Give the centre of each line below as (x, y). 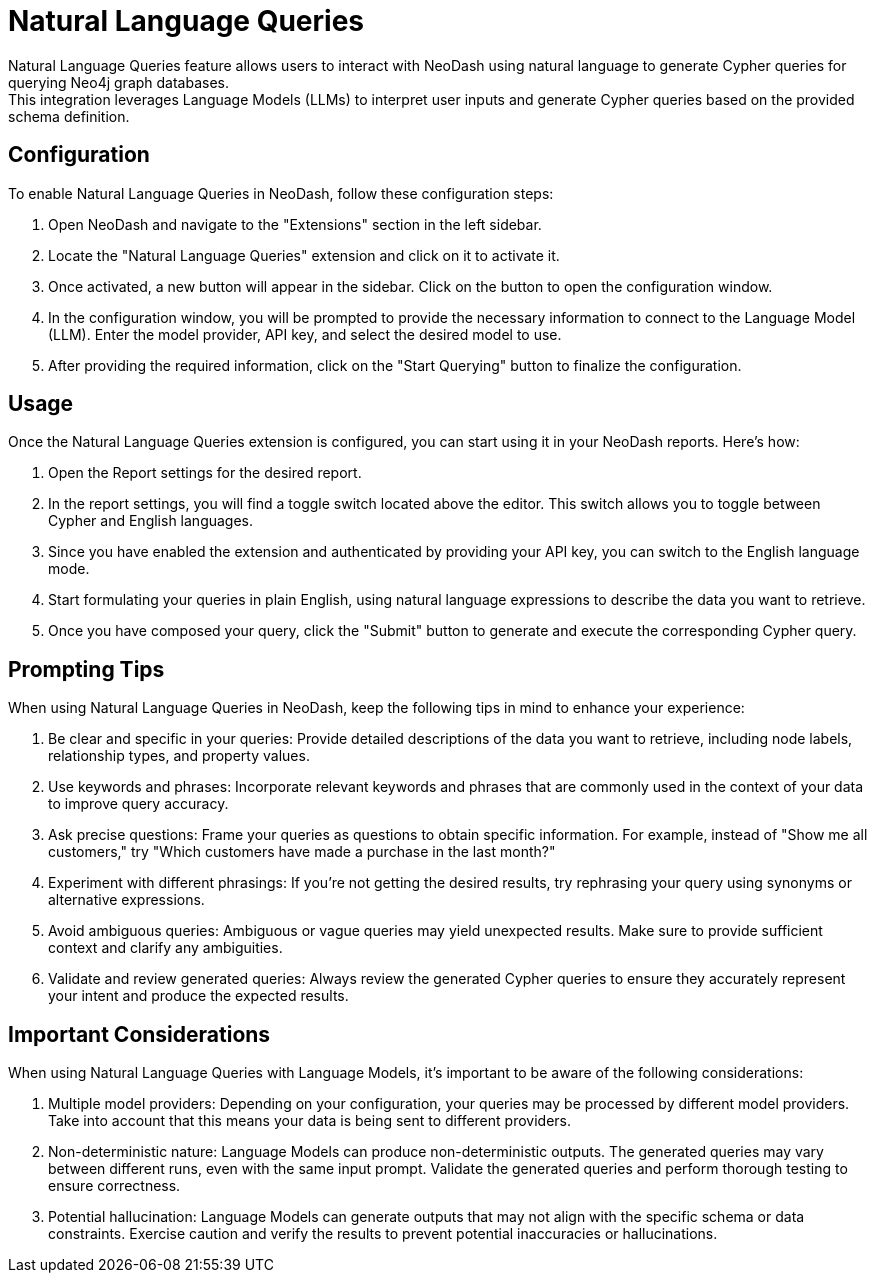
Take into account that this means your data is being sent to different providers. (309, 1121)
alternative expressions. (126, 900)
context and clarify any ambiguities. (165, 948)
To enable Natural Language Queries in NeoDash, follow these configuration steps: (281, 193)
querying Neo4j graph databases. (119, 82)
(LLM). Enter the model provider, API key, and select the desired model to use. (305, 334)
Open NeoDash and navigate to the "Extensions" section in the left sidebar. (295, 224)
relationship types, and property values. (179, 756)
